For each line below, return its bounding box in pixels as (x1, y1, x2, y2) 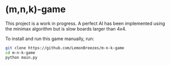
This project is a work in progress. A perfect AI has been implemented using (5, 20, 165, 26)
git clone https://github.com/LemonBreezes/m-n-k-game (5, 45, 125, 50)
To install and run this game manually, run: (5, 36, 94, 42)
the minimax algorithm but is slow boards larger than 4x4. (5, 25, 127, 31)
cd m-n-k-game (5, 50, 36, 55)
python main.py (5, 55, 38, 60)
